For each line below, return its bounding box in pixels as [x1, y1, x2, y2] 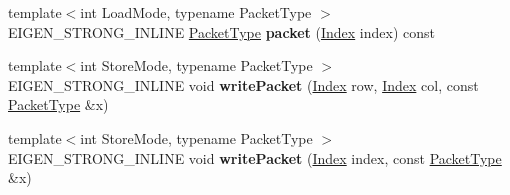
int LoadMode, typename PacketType [80, 2, 312, 22]
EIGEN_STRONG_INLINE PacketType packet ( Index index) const [8, 21, 435, 42]
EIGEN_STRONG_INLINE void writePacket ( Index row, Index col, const [8, 74, 479, 95]
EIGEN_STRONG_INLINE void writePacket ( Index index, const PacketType [8, 147, 502, 168]
